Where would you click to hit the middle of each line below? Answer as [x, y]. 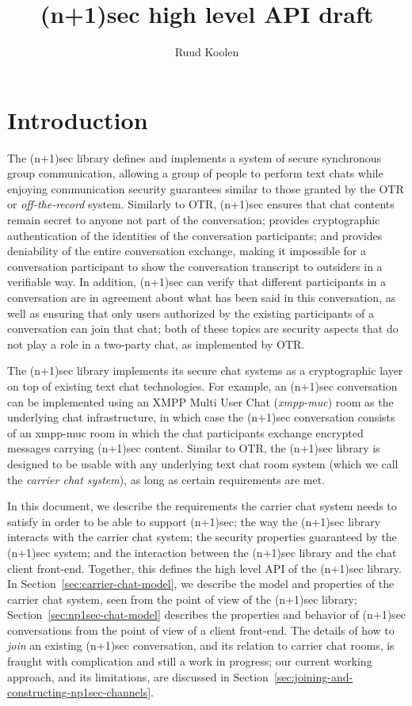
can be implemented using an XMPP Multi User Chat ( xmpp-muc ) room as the [200, 401]
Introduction [78, 119]
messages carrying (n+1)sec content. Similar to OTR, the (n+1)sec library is [194, 448]
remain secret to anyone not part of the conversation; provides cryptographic [194, 220]
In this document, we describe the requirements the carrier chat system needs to [202, 506]
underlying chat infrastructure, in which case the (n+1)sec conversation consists [201, 417]
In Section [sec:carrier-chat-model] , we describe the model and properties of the [201, 584]
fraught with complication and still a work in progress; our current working [190, 661]
